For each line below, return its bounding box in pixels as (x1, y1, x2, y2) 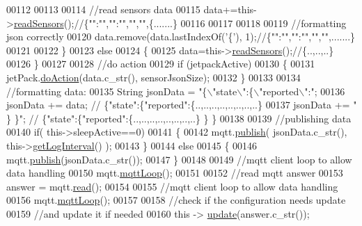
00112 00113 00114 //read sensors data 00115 (6, 2, 200, 16)
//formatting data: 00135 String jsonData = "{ (6, 83, 207, 98)
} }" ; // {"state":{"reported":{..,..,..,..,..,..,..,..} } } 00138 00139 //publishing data (6, 111, 352, 125)
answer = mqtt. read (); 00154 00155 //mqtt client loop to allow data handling (6, 179, 338, 193)
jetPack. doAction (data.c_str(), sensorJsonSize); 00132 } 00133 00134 (6, 70, 301, 84)
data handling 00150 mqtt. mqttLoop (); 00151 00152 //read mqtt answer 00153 (6, 166, 343, 180)
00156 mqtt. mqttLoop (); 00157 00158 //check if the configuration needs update (6, 193, 346, 207)
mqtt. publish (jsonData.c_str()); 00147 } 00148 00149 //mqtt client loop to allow (6, 152, 352, 166)
